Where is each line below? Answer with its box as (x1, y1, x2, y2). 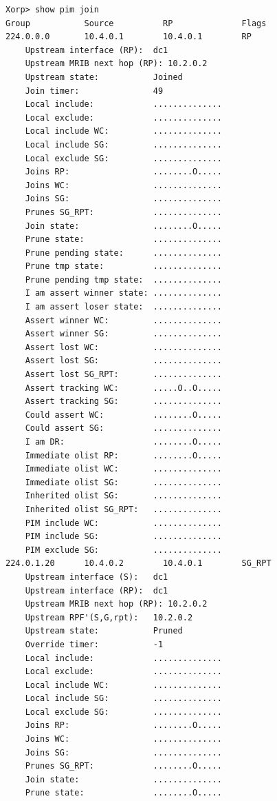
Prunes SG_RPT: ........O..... (25, 761, 222, 771)
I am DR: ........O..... (25, 437, 222, 447)
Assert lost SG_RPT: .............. (25, 369, 222, 380)
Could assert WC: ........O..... (25, 409, 222, 420)
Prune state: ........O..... (25, 788, 222, 798)
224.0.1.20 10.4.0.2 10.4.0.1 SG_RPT (5, 558, 272, 569)
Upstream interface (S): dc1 (25, 571, 168, 582)
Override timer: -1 (25, 639, 164, 649)
